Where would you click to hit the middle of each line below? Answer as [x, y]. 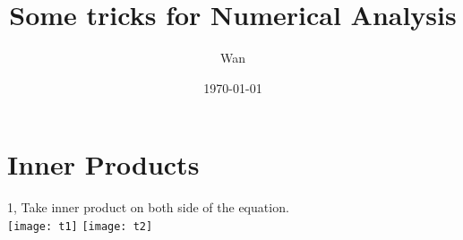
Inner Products [103, 164]
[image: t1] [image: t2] [80, 226]
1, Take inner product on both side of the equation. [148, 207]
